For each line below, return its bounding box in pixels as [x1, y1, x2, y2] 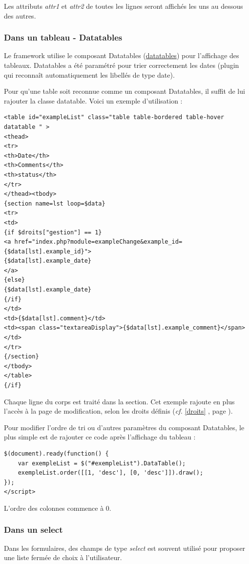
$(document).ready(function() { [4, 450, 109, 457]
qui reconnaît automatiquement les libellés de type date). [4, 69, 175, 80]
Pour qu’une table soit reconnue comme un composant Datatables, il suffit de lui [4, 86, 245, 96]
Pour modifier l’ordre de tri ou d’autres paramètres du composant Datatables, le [4, 422, 245, 432]
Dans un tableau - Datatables [4, 31, 123, 43]
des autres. [4, 10, 36, 21]
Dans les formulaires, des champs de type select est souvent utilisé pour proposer [4, 543, 246, 553]
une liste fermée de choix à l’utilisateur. [4, 552, 122, 563]
